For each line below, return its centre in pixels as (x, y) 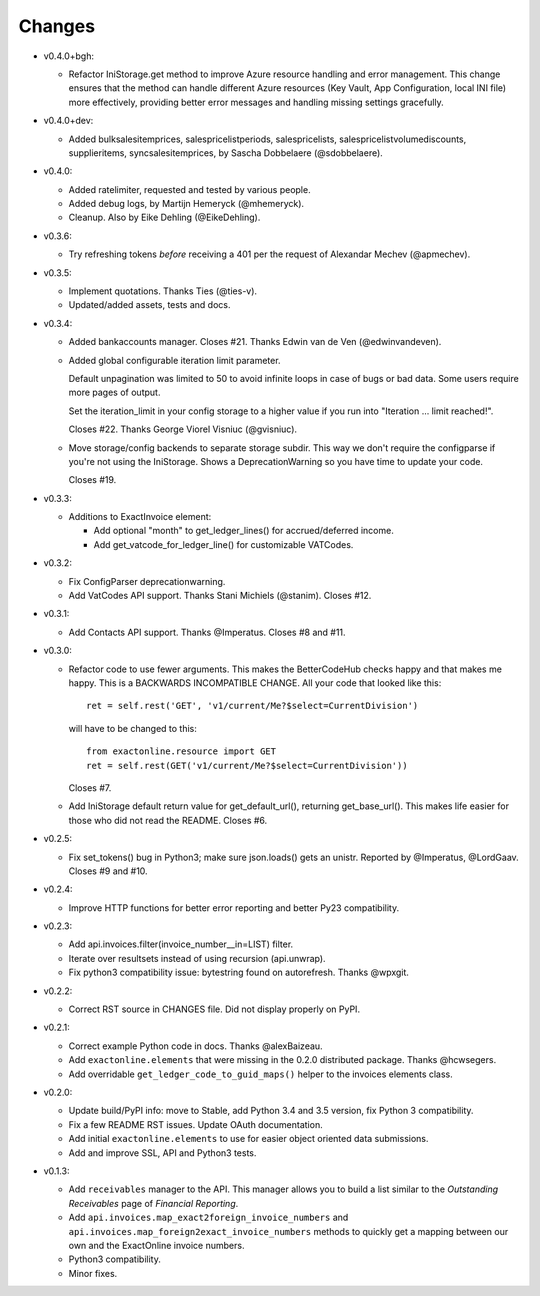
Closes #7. (90, 787)
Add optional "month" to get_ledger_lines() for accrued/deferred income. (243, 531)
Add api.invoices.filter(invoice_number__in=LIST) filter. (181, 944)
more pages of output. (114, 392)
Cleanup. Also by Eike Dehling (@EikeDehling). (164, 217)
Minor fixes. (93, 1273)
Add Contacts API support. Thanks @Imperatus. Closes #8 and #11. (207, 632)
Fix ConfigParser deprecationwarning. (147, 581)
